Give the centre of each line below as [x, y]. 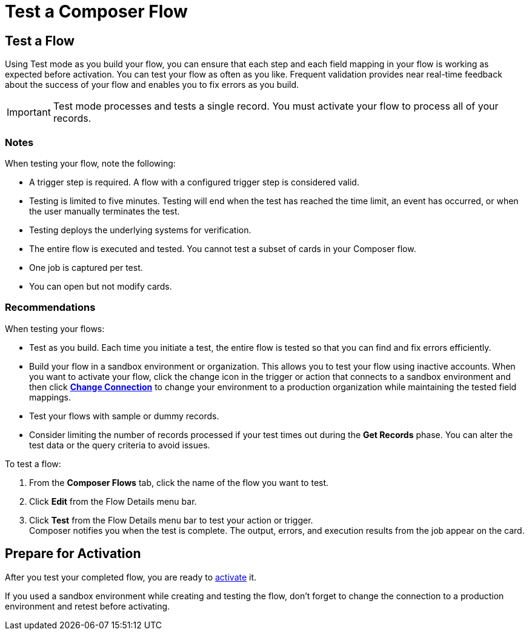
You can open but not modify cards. [101, 286]
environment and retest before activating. [88, 606]
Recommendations [50, 308]
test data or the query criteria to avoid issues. [120, 445]
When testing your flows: [55, 328]
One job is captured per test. [86, 267]
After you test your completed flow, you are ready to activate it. [131, 577]
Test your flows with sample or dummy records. [124, 416]
